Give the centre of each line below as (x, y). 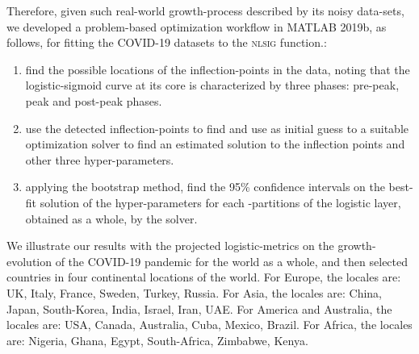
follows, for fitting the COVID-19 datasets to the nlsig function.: (167, 42)
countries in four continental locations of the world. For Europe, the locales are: (204, 277)
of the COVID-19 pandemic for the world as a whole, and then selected (232, 261)
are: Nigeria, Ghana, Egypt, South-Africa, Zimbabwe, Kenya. (157, 340)
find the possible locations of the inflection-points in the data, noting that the (218, 69)
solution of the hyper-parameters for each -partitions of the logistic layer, (220, 202)
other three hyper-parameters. (100, 159)
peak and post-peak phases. (94, 100)
